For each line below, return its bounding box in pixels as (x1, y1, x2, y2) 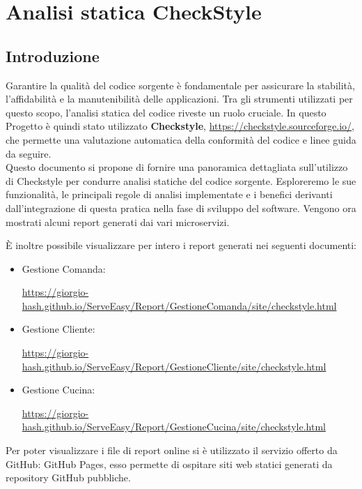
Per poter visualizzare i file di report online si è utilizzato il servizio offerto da (6, 443, 338, 458)
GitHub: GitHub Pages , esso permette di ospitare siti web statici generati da (6, 456, 333, 471)
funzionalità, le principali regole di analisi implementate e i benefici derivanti (6, 187, 333, 202)
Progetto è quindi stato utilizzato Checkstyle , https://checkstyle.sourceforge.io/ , (6, 119, 355, 133)
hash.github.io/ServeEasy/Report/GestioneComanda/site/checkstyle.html (22, 298, 337, 313)
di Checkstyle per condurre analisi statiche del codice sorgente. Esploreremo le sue (6, 173, 356, 188)
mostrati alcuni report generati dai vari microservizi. (6, 214, 230, 229)
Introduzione (6, 45, 100, 66)
